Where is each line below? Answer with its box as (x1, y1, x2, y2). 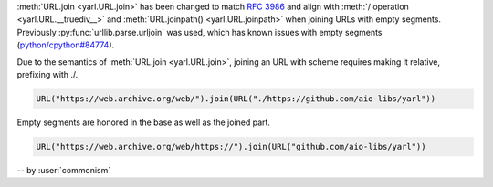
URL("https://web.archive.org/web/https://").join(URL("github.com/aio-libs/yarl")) (36, 141, 426, 151)
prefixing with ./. (16, 68, 79, 79)
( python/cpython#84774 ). (16, 39, 115, 50)
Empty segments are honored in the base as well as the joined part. (16, 117, 271, 128)
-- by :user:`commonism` (16, 164, 111, 175)
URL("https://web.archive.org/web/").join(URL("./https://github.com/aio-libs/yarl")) (36, 93, 436, 104)
